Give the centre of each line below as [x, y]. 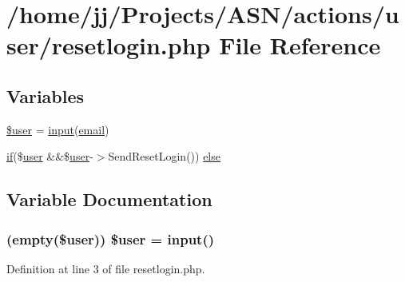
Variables [46, 95]
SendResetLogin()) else [164, 156]
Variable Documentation [109, 199]
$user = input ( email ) [58, 129]
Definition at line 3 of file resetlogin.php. [106, 268]
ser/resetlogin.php [109, 45]
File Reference [300, 45]
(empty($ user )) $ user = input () [111, 238]
